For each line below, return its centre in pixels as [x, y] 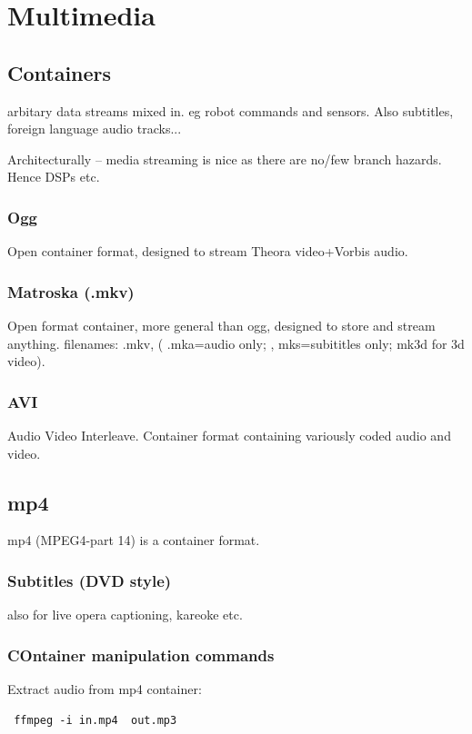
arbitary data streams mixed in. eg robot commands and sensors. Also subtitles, [231, 110]
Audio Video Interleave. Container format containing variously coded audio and [229, 435]
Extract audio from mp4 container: [105, 689]
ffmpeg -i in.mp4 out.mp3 [95, 720]
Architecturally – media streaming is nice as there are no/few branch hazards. [225, 159]
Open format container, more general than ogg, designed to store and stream [221, 325]
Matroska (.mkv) [71, 291]
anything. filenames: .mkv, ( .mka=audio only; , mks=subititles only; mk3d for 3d [236, 343]
